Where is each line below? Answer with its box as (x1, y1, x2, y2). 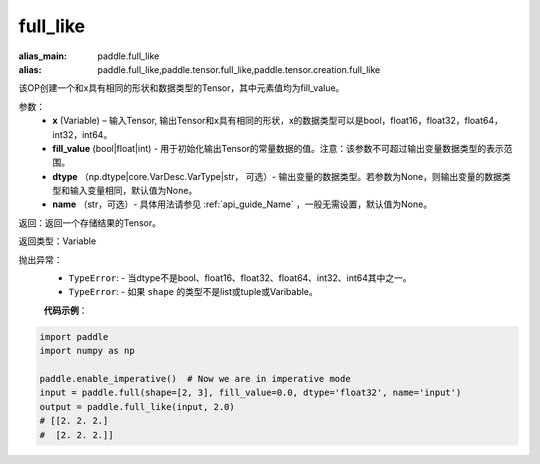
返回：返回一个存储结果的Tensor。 (18, 216, 162, 229)
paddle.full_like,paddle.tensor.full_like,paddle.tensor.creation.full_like (97, 63, 381, 75)
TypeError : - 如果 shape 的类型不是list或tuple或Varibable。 (68, 286, 319, 298)
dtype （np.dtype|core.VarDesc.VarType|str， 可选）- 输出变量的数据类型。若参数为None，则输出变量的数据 (52, 170, 503, 182)
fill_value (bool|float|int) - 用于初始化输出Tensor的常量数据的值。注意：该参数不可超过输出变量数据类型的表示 (52, 142, 504, 154)
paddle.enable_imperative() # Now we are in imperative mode (39, 373, 351, 384)
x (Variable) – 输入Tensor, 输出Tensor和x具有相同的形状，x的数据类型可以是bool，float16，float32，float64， (52, 115, 504, 127)
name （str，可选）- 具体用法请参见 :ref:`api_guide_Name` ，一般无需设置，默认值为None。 (52, 198, 433, 210)
